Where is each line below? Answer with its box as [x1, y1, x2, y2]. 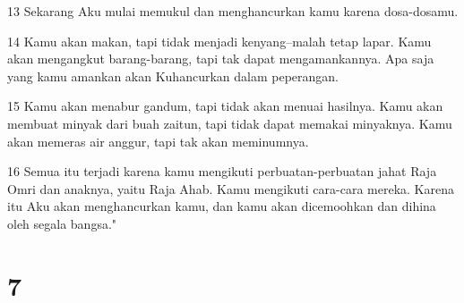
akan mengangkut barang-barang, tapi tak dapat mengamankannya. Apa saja [7, 49, 434, 68]
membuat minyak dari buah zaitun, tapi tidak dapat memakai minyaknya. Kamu [7, 114, 452, 132]
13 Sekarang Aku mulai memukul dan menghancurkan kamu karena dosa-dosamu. [7, 2, 459, 20]
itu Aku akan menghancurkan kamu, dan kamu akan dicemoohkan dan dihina [7, 197, 436, 215]
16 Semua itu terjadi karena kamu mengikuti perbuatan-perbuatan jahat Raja [7, 162, 437, 181]
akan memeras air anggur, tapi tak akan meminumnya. [7, 131, 309, 150]
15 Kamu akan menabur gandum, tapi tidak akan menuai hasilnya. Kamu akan [7, 97, 443, 115]
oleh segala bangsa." [7, 214, 117, 232]
